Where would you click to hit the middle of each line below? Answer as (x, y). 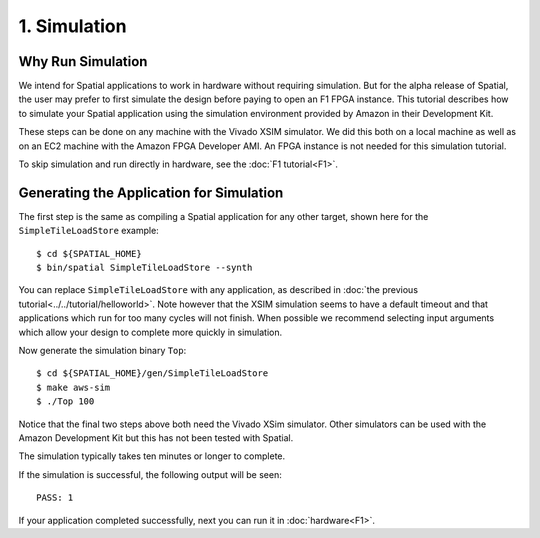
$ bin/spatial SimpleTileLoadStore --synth (144, 268)
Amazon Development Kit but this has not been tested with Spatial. (156, 438)
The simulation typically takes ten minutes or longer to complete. (152, 456)
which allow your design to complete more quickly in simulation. (150, 332)
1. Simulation (72, 26)
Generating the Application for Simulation (151, 192)
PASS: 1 (55, 498)
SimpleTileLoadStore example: (88, 231)
